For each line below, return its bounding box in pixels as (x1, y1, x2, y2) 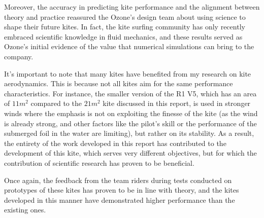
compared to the (30, 98, 82, 108)
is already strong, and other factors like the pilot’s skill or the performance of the (4, 118, 257, 128)
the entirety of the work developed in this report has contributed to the (4, 137, 226, 148)
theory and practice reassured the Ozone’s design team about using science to (4, 11, 246, 22)
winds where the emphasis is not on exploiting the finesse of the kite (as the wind (4, 107, 258, 118)
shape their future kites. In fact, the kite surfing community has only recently (4, 21, 245, 32)
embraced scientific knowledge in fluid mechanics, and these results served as (4, 31, 243, 42)
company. (4, 51, 34, 61)
